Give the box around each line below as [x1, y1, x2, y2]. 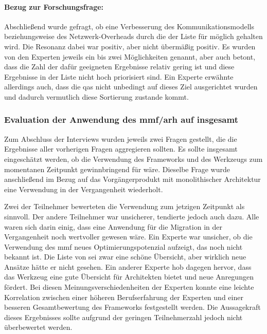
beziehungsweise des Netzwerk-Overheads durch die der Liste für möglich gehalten [4, 31, 263, 42]
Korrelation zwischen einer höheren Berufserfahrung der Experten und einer [4, 291, 243, 302]
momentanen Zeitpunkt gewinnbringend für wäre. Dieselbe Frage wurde [4, 163, 230, 174]
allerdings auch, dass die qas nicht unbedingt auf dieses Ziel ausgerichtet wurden [4, 81, 258, 92]
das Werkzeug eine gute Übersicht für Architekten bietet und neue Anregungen [4, 271, 254, 282]
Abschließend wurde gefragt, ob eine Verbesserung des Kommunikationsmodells [4, 21, 254, 31]
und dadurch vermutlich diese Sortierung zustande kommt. [4, 91, 189, 102]
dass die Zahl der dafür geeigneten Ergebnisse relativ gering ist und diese [4, 61, 235, 72]
